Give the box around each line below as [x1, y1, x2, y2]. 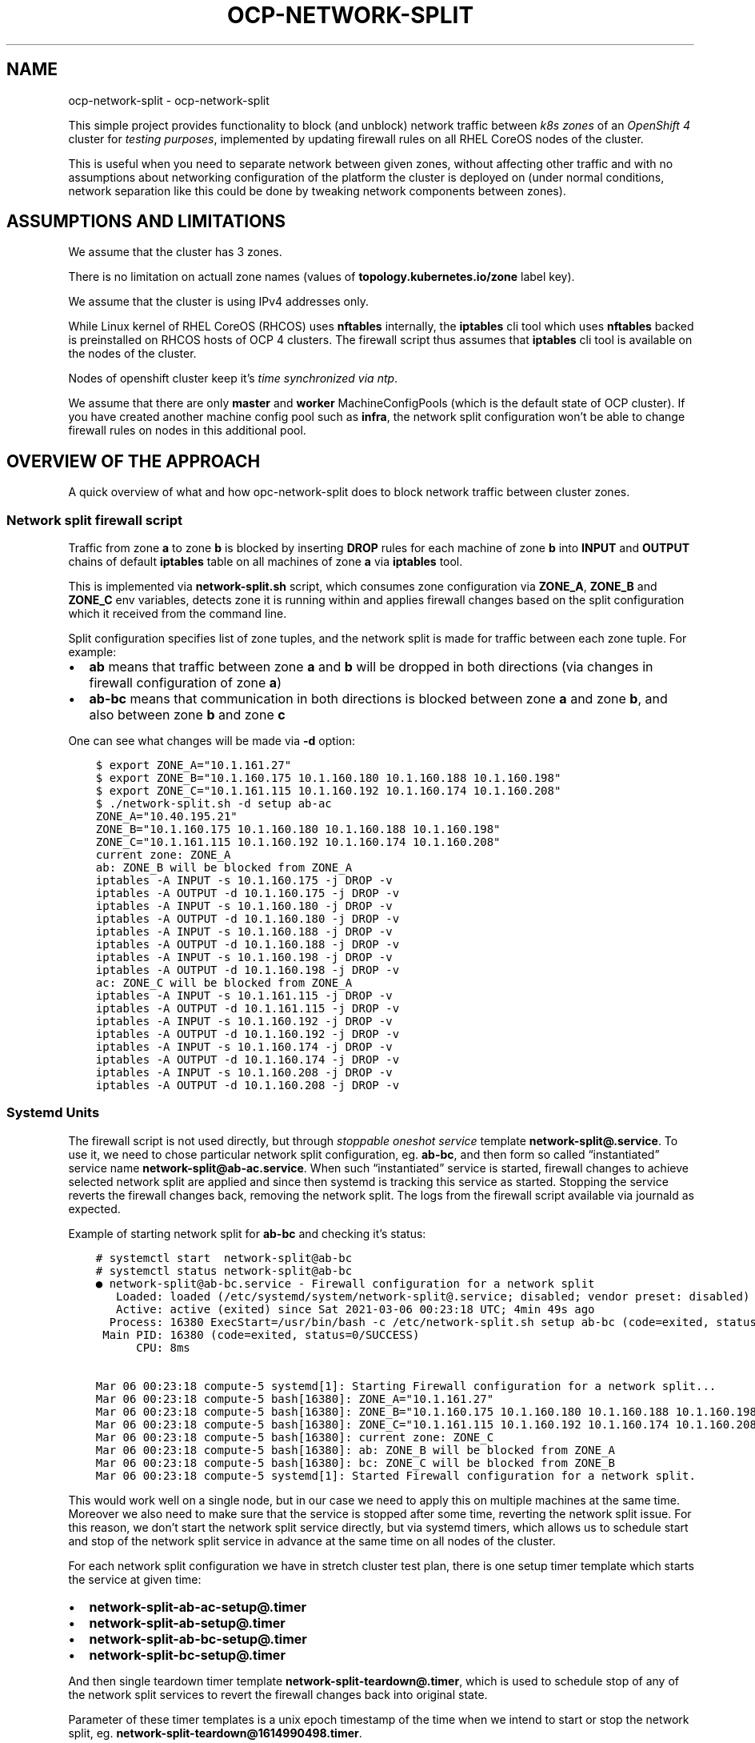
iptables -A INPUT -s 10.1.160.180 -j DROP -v [95, 900, 393, 913]
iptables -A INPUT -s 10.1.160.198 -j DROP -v [95, 951, 393, 964]
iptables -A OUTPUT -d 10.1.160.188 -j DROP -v [95, 938, 400, 952]
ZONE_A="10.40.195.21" [95, 810, 238, 823]
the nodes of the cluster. [68, 347, 197, 361]
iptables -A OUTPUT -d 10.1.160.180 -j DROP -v [95, 912, 400, 926]
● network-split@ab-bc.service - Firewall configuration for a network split [95, 1276, 595, 1290]
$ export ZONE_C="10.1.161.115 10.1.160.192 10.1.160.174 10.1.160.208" [95, 784, 561, 798]
